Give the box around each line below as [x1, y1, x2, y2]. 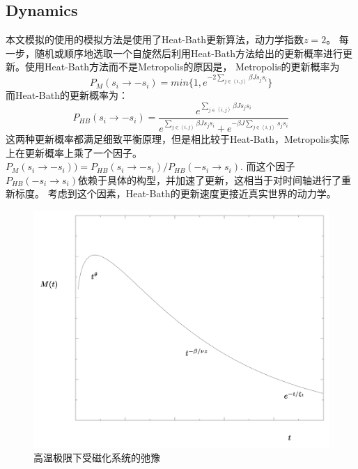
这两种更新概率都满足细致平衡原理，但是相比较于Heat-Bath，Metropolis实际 [6, 132, 350, 146]
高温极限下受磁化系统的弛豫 [33, 450, 160, 465]
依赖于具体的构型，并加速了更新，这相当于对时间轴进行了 [77, 172, 341, 187]
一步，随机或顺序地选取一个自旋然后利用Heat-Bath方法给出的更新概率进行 [6, 45, 343, 60]
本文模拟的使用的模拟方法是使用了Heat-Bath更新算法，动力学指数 [6, 32, 304, 47]
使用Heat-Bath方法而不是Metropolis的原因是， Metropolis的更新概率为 [24, 59, 340, 74]
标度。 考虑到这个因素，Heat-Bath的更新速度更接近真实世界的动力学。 [15, 186, 336, 201]
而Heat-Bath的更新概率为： [6, 88, 128, 102]
